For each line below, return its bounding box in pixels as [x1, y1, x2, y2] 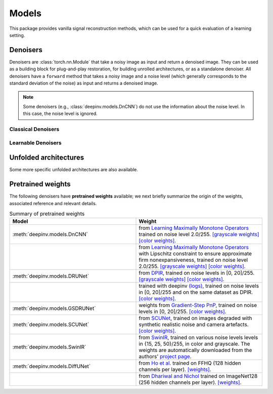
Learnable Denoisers [9, 139, 62, 146]
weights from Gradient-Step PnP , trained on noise [139, 302, 257, 309]
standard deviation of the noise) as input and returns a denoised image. [9, 80, 159, 86]
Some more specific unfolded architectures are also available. [9, 167, 139, 173]
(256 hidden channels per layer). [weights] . [139, 379, 242, 386]
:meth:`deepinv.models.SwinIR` [12, 343, 86, 350]
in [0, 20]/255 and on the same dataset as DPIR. [139, 289, 253, 296]
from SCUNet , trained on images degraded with [139, 314, 252, 322]
